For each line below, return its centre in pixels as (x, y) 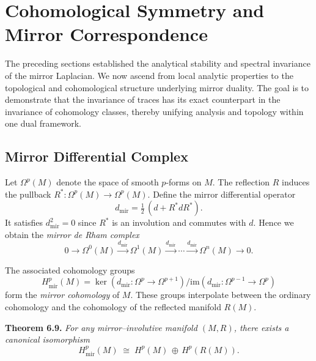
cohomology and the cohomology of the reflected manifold (113, 307)
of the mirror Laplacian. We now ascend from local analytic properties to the (149, 75)
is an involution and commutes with (179, 222)
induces (296, 182)
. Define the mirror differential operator (222, 194)
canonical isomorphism (48, 339)
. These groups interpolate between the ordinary (221, 295)
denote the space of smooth (108, 182)
